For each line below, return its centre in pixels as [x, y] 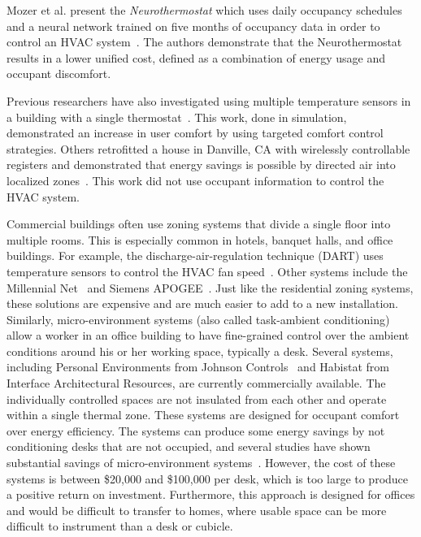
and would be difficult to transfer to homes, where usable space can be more [197, 510]
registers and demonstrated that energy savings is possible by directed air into [201, 165]
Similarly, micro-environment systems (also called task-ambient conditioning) [198, 319]
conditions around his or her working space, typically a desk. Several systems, [200, 351]
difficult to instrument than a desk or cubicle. [120, 526]
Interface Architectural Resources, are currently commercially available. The [196, 383]
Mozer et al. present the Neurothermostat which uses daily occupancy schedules [204, 10]
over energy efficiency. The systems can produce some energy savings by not [196, 430]
